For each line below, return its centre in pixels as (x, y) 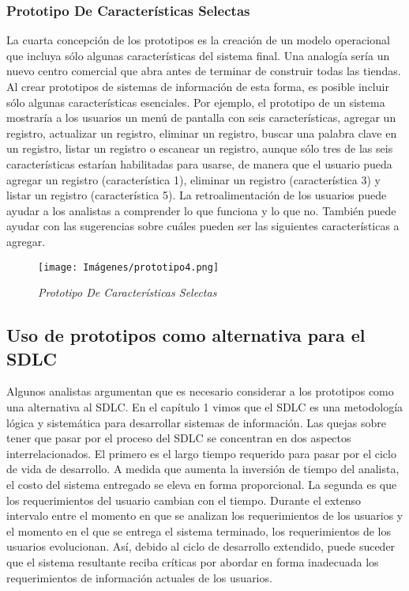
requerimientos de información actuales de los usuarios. (139, 577)
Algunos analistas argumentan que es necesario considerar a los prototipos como (200, 391)
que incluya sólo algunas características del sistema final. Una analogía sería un (198, 55)
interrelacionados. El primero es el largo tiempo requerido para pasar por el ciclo (201, 453)
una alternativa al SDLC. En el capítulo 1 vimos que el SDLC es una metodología (205, 406)
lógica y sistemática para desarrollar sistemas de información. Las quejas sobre (196, 422)
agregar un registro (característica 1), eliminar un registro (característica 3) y (193, 179)
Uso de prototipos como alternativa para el (186, 335)
